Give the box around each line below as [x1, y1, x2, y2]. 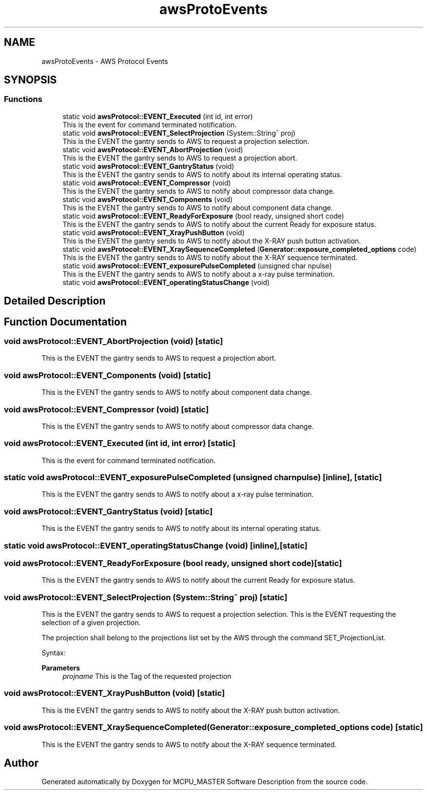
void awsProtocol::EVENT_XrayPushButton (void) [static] [4, 688, 225, 698]
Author [4, 757, 39, 769]
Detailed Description [4, 295, 106, 307]
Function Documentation [4, 315, 127, 328]
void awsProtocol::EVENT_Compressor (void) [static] [4, 404, 209, 414]
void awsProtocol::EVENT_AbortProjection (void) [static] [4, 336, 223, 346]
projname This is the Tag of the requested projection [62, 672, 232, 681]
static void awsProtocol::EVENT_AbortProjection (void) [62, 145, 243, 154]
